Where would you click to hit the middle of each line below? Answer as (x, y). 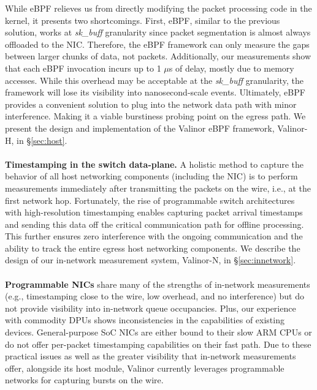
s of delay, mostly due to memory (231, 68)
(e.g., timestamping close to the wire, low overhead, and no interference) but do (155, 296)
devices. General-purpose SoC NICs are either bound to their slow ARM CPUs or (158, 332)
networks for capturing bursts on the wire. (84, 380)
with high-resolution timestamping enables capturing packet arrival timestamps (154, 212)
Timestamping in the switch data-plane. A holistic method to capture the (155, 164)
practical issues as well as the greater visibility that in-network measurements (151, 356)
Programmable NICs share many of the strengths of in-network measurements (158, 284)
